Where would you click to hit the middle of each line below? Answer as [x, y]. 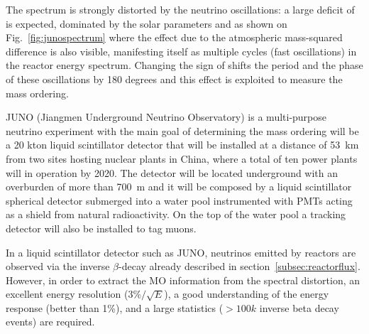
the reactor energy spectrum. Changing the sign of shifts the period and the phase [184, 65]
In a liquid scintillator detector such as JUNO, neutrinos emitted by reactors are [181, 252]
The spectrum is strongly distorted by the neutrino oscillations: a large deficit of [180, 9]
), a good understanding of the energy [247, 294]
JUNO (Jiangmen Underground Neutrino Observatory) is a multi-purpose [166, 117]
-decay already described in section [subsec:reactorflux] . [239, 266]
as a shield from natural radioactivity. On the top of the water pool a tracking [176, 214]
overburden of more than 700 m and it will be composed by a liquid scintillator [179, 187]
